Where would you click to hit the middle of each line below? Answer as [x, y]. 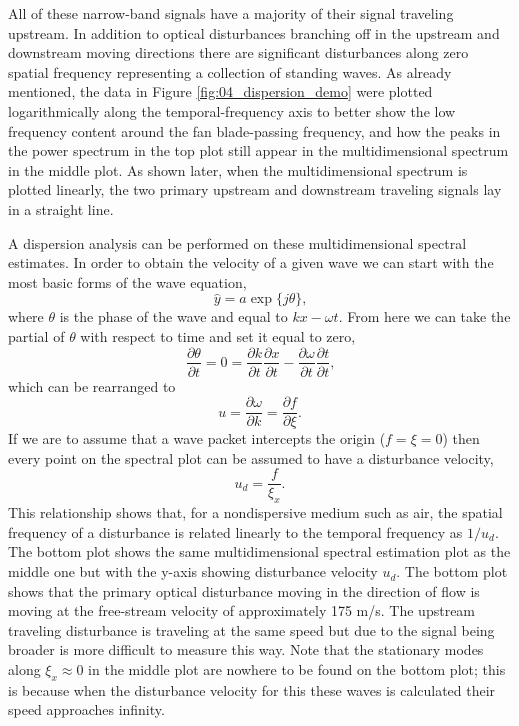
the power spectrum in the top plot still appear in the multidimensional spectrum [258, 150]
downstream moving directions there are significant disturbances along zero [238, 52]
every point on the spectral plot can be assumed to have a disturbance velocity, [251, 457]
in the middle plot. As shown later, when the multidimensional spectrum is [238, 169]
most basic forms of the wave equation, [127, 281]
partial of [36, 335]
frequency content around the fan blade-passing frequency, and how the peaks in [254, 130]
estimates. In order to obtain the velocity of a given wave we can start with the [251, 262]
